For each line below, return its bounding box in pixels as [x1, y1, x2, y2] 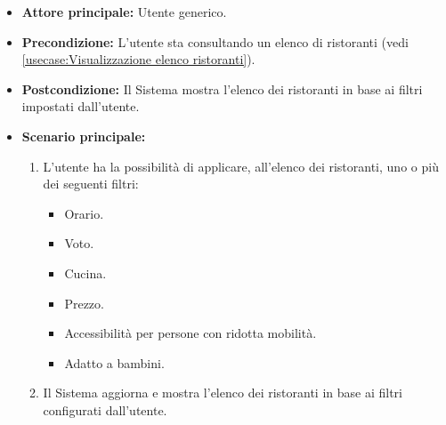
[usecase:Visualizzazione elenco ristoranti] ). [21, 50, 255, 68]
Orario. [64, 204, 104, 222]
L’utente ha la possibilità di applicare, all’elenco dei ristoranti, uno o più [43, 156, 439, 175]
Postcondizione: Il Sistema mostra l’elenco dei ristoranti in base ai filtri [21, 79, 423, 98]
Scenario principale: [21, 126, 146, 145]
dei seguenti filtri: [43, 174, 139, 193]
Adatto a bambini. [64, 353, 165, 372]
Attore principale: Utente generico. [21, 3, 227, 20]
